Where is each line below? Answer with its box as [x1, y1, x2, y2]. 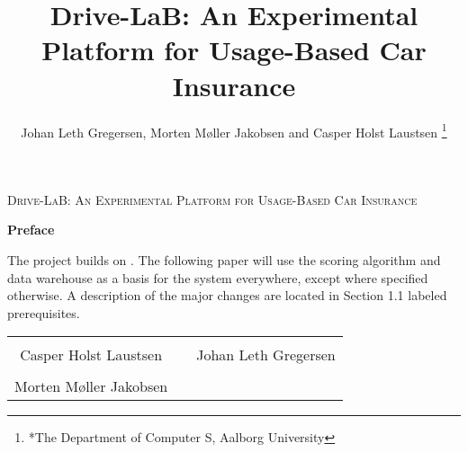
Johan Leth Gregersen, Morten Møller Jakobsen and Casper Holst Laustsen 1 [21, 120, 447, 141]
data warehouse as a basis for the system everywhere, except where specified [7, 268, 428, 287]
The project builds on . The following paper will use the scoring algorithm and [7, 250, 441, 269]
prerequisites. [7, 303, 80, 322]
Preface [7, 220, 55, 239]
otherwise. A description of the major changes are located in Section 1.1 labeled [7, 286, 447, 305]
